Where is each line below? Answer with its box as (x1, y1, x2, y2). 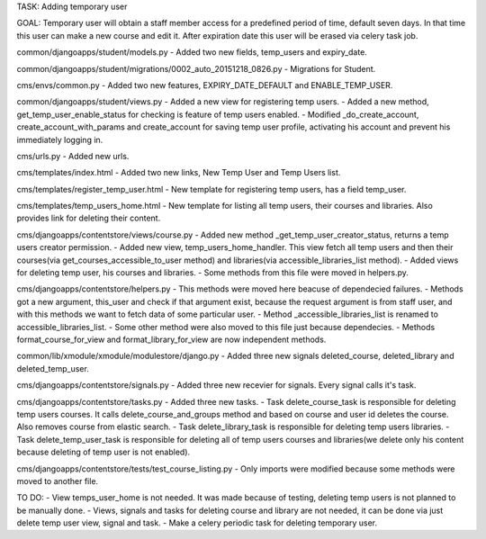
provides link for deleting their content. (16, 212, 161, 224)
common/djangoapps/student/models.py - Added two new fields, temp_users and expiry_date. (16, 47, 368, 58)
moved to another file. (16, 475, 99, 486)
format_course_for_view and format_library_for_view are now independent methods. (16, 334, 327, 345)
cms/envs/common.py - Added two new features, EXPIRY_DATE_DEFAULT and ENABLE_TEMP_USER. (16, 79, 393, 90)
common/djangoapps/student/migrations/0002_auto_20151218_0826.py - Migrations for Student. (16, 63, 376, 74)
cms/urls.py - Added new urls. (16, 150, 130, 161)
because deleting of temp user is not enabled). (16, 446, 191, 458)
